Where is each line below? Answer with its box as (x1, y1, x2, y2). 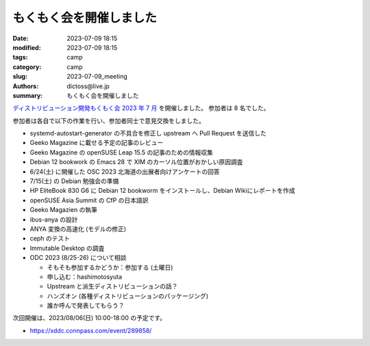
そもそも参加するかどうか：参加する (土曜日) (47, 263, 173, 271)
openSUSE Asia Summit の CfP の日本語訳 (29, 196, 149, 204)
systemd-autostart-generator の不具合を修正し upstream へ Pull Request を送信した (29, 129, 267, 137)
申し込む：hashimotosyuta (47, 272, 123, 280)
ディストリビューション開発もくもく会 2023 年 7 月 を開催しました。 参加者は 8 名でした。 (12, 104, 270, 112)
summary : (12, 91, 43, 99)
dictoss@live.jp (66, 82, 110, 90)
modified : (12, 43, 41, 51)
